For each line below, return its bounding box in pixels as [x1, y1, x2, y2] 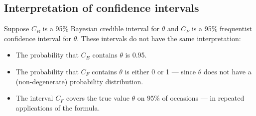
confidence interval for [4, 33, 72, 43]
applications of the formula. [15, 102, 100, 113]
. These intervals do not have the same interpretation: [77, 33, 241, 43]
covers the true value [66, 93, 129, 103]
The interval [15, 93, 53, 103]
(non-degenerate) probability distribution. [15, 76, 143, 86]
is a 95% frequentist [191, 23, 253, 34]
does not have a [203, 66, 252, 76]
